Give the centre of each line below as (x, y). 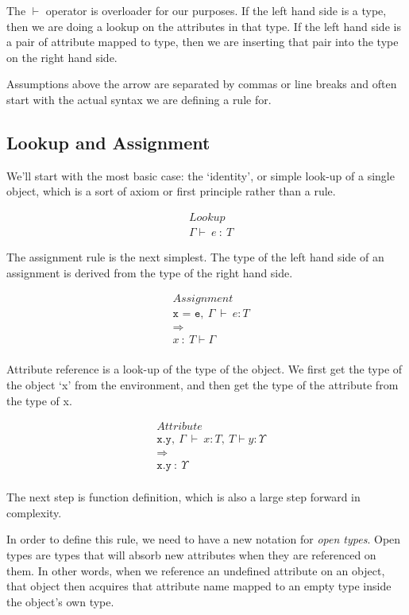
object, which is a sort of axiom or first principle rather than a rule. (171, 191)
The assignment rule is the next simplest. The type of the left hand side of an (195, 257)
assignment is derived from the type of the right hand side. (150, 272)
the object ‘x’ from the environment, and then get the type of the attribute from (203, 384)
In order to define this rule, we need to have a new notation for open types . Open (204, 539)
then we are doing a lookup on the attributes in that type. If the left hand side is (204, 26)
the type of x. (39, 400)
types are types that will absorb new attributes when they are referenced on (191, 555)
